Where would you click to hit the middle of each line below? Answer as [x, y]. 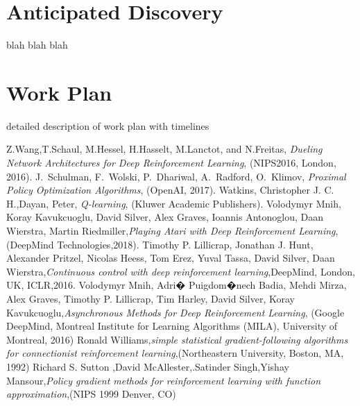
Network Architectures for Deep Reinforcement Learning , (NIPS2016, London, [171, 163]
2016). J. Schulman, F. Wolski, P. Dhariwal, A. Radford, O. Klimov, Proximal [176, 176]
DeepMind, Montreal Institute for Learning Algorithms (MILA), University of [172, 326]
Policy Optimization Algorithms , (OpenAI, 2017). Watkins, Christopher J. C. [170, 190]
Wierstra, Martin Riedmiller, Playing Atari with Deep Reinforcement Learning [171, 230]
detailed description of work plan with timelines [108, 125]
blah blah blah [37, 45]
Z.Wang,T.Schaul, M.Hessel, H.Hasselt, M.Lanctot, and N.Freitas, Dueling [164, 149]
